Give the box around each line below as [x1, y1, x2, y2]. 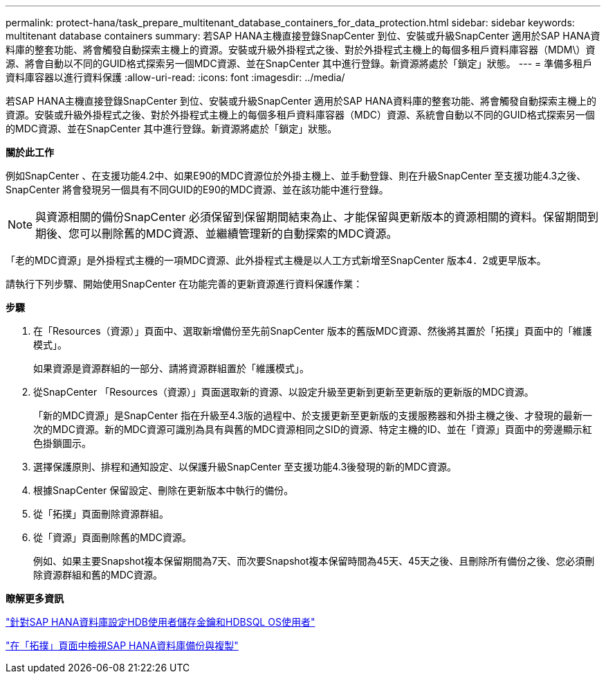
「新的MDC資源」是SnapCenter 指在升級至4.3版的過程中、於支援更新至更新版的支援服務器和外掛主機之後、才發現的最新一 [33, 409, 593, 421]
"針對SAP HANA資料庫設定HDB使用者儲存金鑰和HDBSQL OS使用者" [6, 616, 315, 628]
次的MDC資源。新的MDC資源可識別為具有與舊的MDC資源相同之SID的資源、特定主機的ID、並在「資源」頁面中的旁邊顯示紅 [33, 423, 592, 435]
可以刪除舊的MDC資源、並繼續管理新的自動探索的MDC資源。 [80, 227, 398, 240]
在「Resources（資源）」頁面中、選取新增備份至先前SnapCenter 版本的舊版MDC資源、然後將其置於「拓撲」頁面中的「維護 [33, 325, 592, 337]
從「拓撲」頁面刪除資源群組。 [33, 508, 169, 520]
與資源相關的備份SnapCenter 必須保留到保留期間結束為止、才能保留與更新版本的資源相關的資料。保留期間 [35, 210, 587, 224]
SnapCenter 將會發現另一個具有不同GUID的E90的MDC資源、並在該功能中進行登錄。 [6, 184, 389, 195]
